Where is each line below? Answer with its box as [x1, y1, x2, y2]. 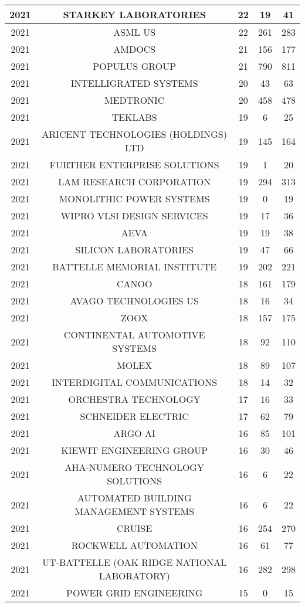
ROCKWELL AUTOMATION [71, 538, 198, 552]
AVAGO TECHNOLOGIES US [70, 294, 199, 307]
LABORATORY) [99, 569, 170, 582]
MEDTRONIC [104, 93, 165, 107]
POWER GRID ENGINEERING [66, 586, 203, 599]
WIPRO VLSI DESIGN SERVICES [60, 209, 208, 222]
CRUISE [116, 521, 152, 535]
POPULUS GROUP [93, 59, 177, 73]
